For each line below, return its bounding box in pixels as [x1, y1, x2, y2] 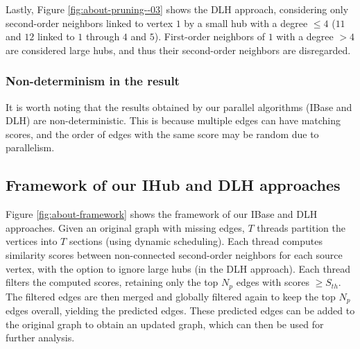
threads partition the [257, 220, 345, 235]
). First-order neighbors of [154, 29, 265, 44]
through [85, 29, 120, 44]
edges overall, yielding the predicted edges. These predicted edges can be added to [6, 303, 355, 318]
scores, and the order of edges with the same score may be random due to [6, 126, 319, 141]
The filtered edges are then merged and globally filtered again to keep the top [6, 289, 336, 303]
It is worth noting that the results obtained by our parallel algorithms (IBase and [6, 99, 352, 114]
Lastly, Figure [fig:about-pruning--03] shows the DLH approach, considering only [6, 2, 349, 16]
